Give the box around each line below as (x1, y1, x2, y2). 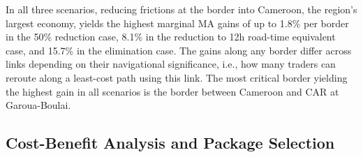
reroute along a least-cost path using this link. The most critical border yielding (6, 70, 348, 84)
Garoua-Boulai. (6, 98, 71, 112)
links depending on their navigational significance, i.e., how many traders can (6, 57, 336, 71)
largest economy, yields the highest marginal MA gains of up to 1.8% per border (6, 15, 349, 30)
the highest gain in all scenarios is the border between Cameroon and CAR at (6, 84, 339, 98)
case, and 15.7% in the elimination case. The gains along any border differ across (6, 43, 352, 57)
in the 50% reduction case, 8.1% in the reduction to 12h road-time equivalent (6, 29, 336, 44)
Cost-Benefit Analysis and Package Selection (6, 132, 335, 154)
